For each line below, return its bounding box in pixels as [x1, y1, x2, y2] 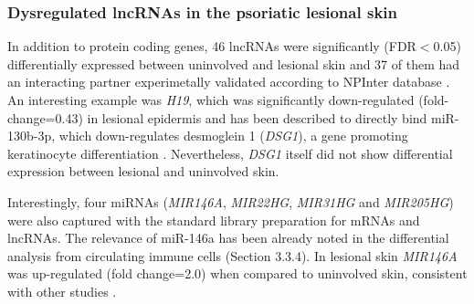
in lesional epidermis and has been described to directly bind [87, 108, 427, 127]
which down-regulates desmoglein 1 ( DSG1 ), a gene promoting [58, 126, 408, 145]
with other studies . [7, 281, 117, 300]
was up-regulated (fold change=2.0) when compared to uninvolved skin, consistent [7, 264, 468, 283]
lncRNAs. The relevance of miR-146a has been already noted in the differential [7, 228, 449, 247]
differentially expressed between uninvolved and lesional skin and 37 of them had [7, 54, 460, 73]
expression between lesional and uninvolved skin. [7, 162, 279, 181]
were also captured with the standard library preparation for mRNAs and [7, 210, 420, 229]
